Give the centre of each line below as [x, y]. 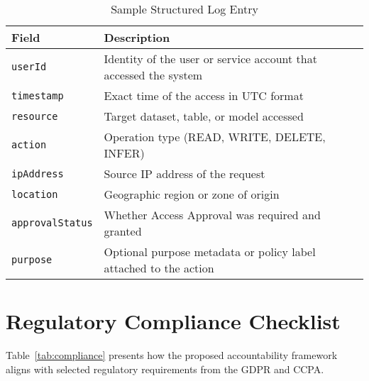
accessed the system [153, 75]
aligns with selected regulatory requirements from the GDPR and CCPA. [165, 369]
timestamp [38, 95]
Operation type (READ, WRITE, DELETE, [215, 137]
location [35, 194]
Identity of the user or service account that [210, 59]
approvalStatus [52, 223]
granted [123, 231]
